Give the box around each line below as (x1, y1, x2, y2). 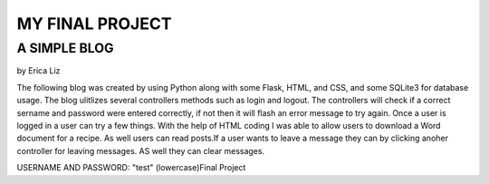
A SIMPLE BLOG (16, 40, 114, 56)
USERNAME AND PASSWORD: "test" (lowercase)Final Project (16, 162, 246, 173)
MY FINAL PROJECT (16, 14, 172, 34)
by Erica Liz (16, 65, 61, 76)
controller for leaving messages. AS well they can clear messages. (16, 145, 265, 156)
